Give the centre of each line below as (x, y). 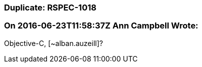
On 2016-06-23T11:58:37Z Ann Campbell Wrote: (101, 26)
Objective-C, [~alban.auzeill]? (54, 43)
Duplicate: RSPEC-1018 (50, 7)
